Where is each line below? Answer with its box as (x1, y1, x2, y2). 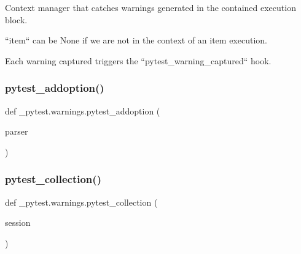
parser (5, 125, 28, 138)
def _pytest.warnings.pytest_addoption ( (5, 104, 160, 117)
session (5, 216, 31, 229)
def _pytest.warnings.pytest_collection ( (5, 195, 158, 208)
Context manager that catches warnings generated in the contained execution (5, 1, 296, 13)
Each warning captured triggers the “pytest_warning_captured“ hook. (5, 54, 272, 67)
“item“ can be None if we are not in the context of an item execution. (5, 34, 267, 47)
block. (5, 13, 28, 26)
